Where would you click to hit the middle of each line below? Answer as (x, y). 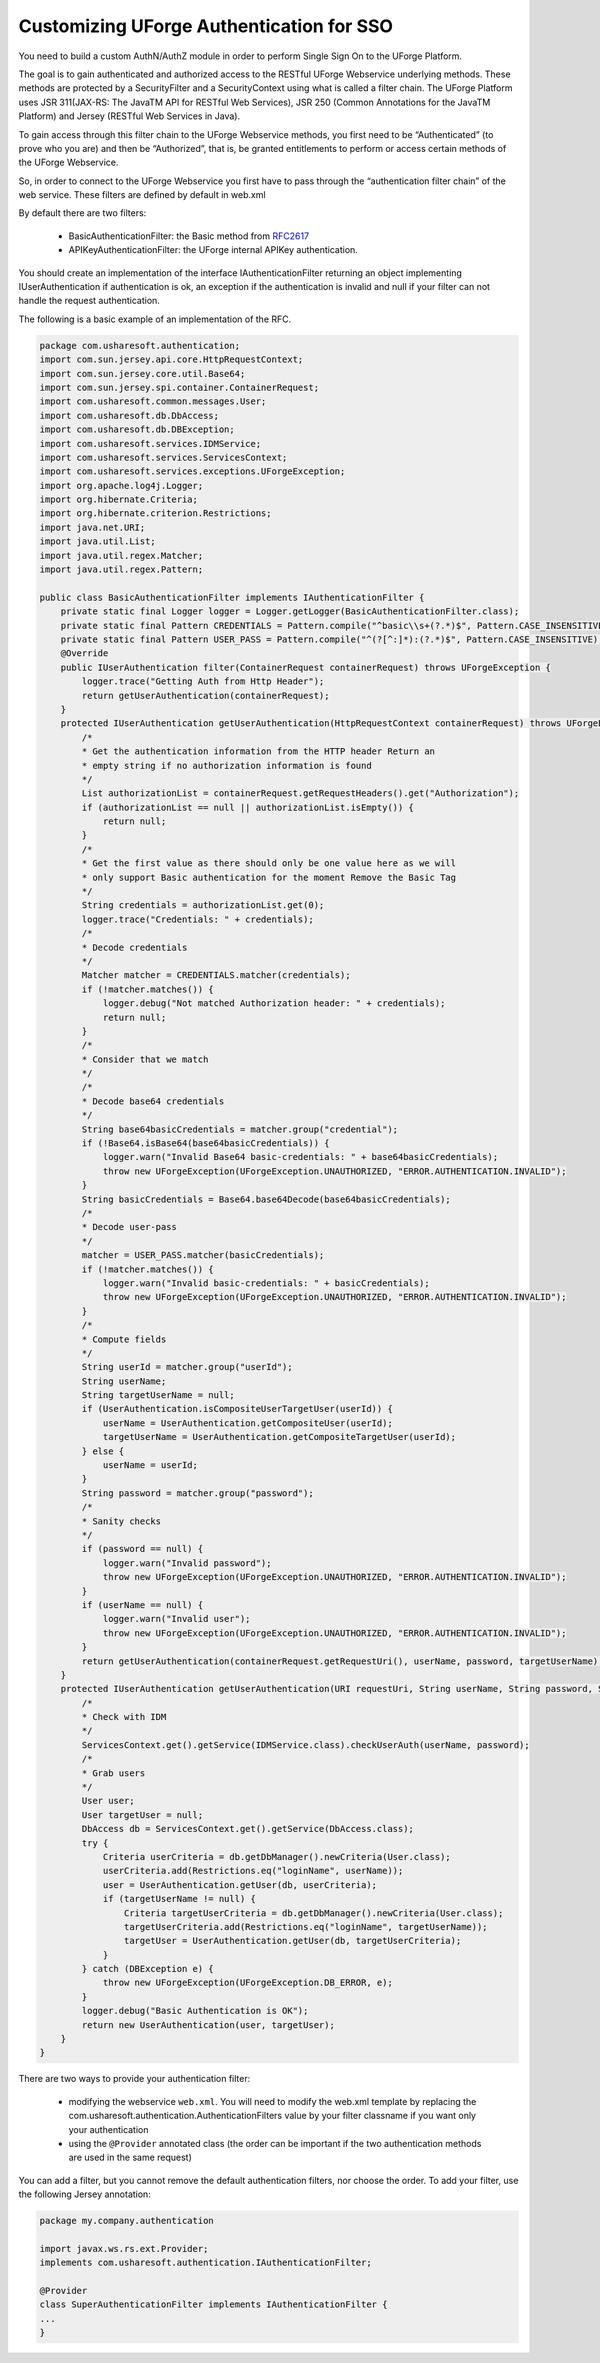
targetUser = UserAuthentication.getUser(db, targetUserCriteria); (292, 1941)
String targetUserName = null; (158, 1395)
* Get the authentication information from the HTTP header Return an (258, 751)
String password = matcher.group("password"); (197, 1493)
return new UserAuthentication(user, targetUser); (208, 2024)
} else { (103, 1451)
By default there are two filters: (82, 213)
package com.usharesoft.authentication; (139, 345)
